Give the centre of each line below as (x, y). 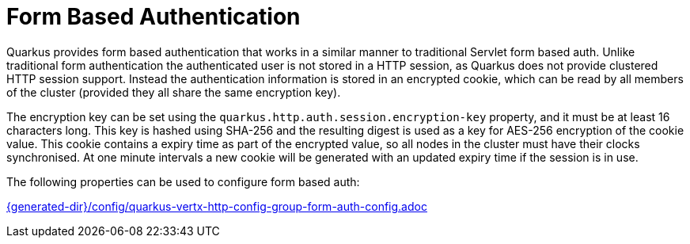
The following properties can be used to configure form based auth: (183, 181)
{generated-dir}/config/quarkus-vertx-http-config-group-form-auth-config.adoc (217, 206)
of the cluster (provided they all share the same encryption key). (174, 92)
